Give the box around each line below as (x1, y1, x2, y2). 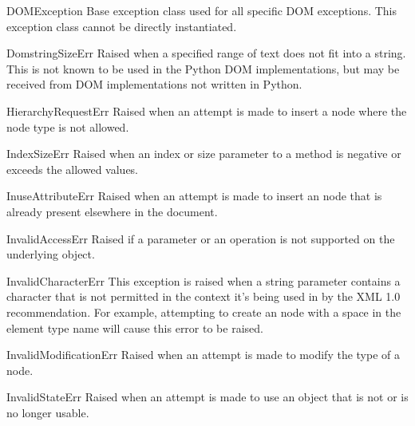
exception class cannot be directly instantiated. (6, 18, 237, 34)
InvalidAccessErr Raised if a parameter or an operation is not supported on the (6, 230, 395, 247)
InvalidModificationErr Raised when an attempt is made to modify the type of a (6, 346, 400, 363)
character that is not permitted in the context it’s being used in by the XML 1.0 (6, 288, 401, 305)
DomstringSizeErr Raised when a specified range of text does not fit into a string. (6, 45, 406, 61)
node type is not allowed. (6, 118, 129, 135)
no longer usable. (6, 404, 89, 420)
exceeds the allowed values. (6, 160, 139, 177)
